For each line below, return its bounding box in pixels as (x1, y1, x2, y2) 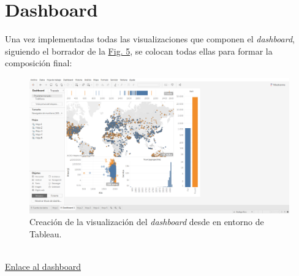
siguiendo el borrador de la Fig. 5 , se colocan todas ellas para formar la (5, 44, 273, 57)
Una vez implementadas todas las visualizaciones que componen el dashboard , (5, 33, 295, 45)
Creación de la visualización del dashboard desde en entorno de (29, 215, 264, 228)
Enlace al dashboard (5, 259, 81, 272)
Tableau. (29, 227, 62, 240)
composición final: (5, 56, 72, 69)
